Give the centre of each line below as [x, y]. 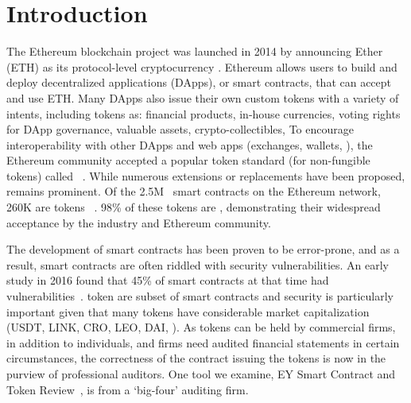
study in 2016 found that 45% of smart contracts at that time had [168, 280]
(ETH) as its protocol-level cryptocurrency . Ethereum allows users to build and [202, 66]
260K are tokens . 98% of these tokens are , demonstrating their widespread [194, 207]
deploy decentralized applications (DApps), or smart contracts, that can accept [199, 82]
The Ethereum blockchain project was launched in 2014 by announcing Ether [195, 51]
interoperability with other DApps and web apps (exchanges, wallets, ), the [190, 144]
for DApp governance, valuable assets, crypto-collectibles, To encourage [180, 129]
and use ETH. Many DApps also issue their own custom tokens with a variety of [203, 97]
